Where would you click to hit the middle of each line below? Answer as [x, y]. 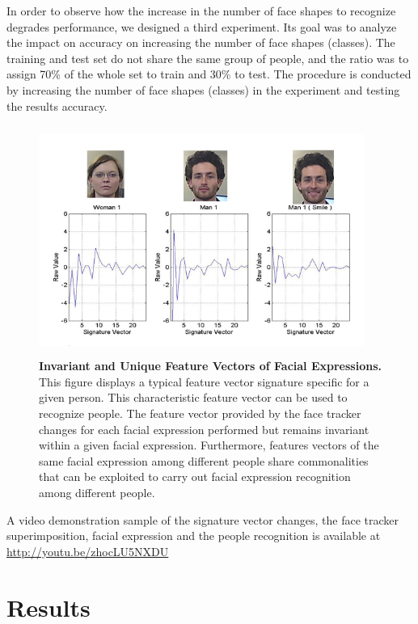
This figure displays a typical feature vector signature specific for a [204, 381]
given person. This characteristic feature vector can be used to [193, 397]
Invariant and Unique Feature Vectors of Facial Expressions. [210, 366]
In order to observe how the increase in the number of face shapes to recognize [201, 11]
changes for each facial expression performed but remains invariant [204, 429]
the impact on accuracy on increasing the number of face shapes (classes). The [201, 42]
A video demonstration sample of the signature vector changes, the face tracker [203, 519]
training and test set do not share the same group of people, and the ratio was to [208, 58]
